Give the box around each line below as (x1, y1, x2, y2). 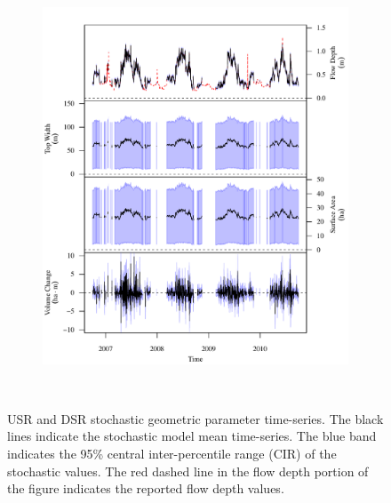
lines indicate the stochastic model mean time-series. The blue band (7, 427, 377, 445)
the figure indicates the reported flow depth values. (7, 479, 284, 498)
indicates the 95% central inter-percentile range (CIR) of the (7, 444, 337, 463)
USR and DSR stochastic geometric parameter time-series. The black (7, 409, 384, 427)
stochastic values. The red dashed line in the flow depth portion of (7, 461, 369, 480)
